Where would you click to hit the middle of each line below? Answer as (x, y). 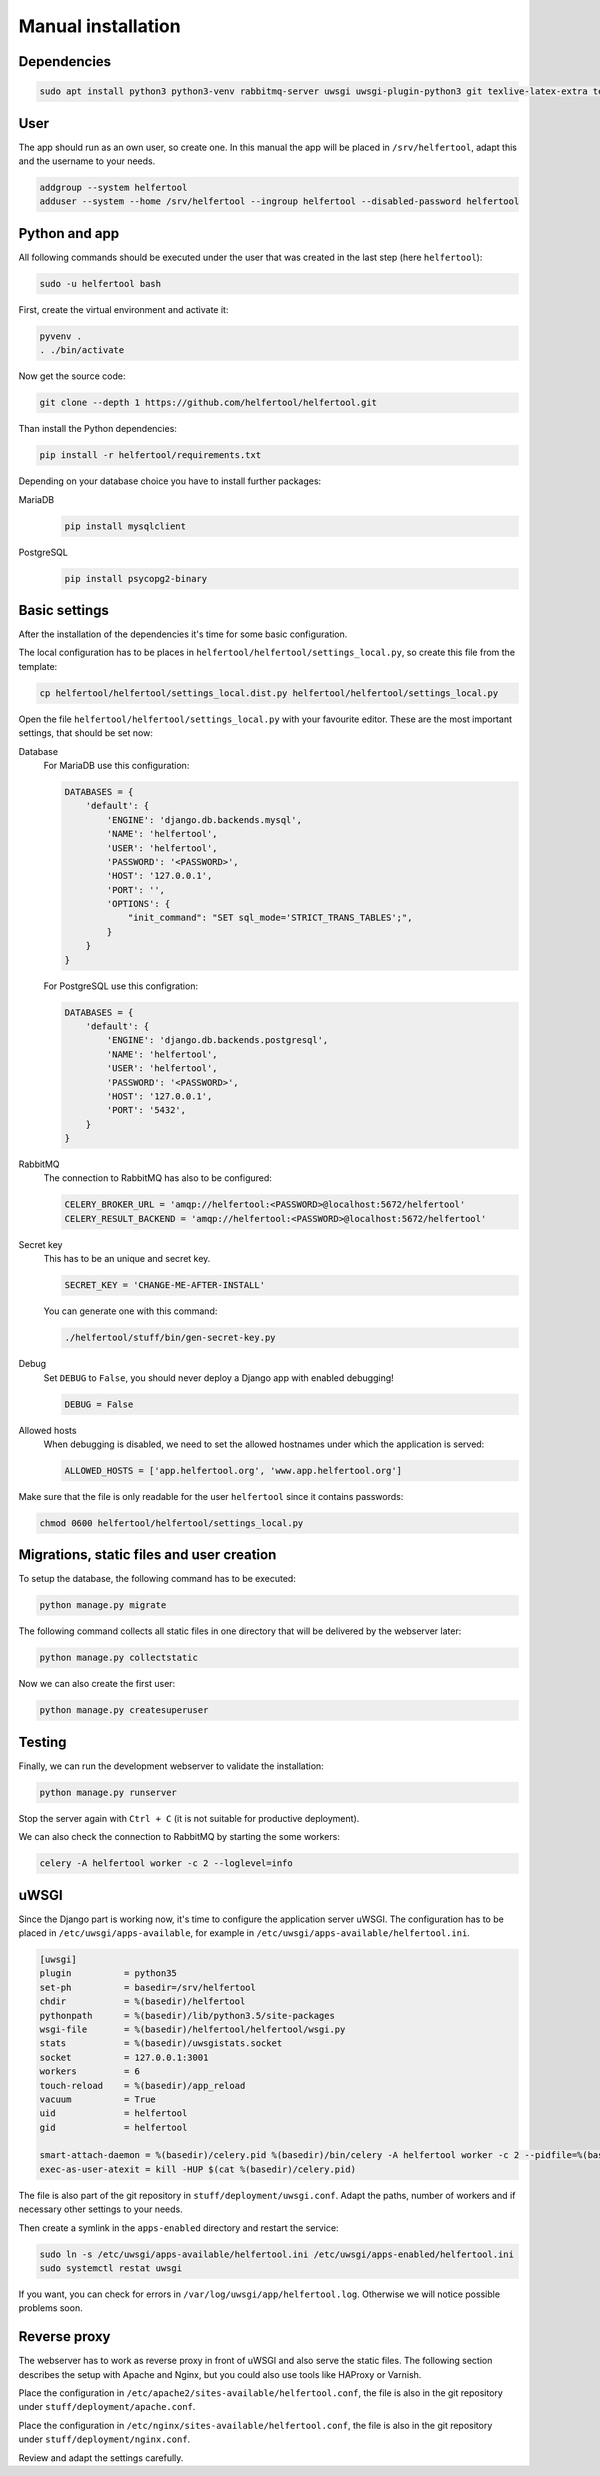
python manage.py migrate (103, 1605)
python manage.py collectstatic (119, 1658)
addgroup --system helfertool (113, 188)
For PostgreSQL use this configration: (121, 986)
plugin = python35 (108, 1973)
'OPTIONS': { (138, 904)
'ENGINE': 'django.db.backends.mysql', (204, 819)
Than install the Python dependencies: (97, 429)
